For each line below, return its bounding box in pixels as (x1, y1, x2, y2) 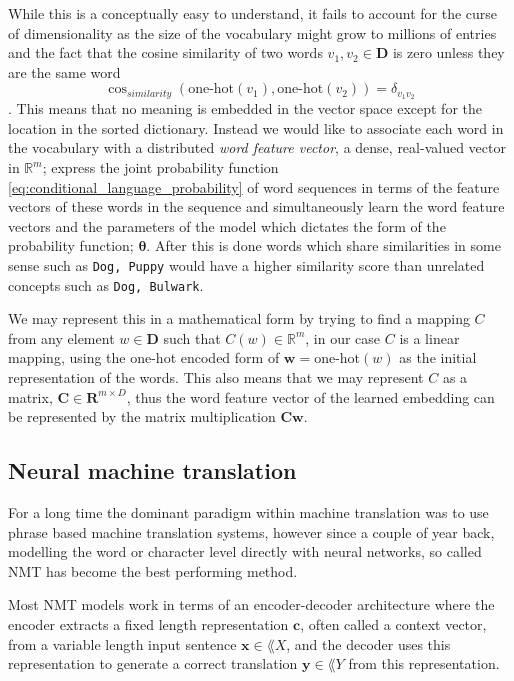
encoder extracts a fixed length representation (8, 614, 289, 635)
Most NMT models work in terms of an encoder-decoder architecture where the (8, 594, 495, 615)
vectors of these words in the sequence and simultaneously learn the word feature (8, 196, 505, 217)
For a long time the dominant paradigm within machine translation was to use (8, 502, 489, 523)
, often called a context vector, (300, 614, 487, 635)
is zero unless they (392, 42, 505, 63)
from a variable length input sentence (8, 633, 237, 654)
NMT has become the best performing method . (8, 560, 298, 581)
